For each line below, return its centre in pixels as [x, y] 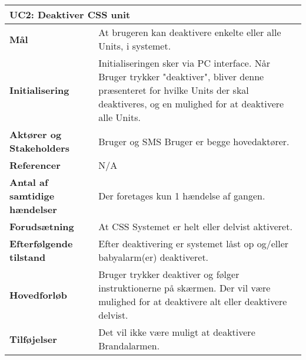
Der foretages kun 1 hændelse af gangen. [182, 196]
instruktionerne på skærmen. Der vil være [184, 288]
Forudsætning [42, 226]
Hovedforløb [38, 294]
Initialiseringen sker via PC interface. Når [184, 63]
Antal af [29, 182]
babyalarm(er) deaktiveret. [154, 257]
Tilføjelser [33, 339]
